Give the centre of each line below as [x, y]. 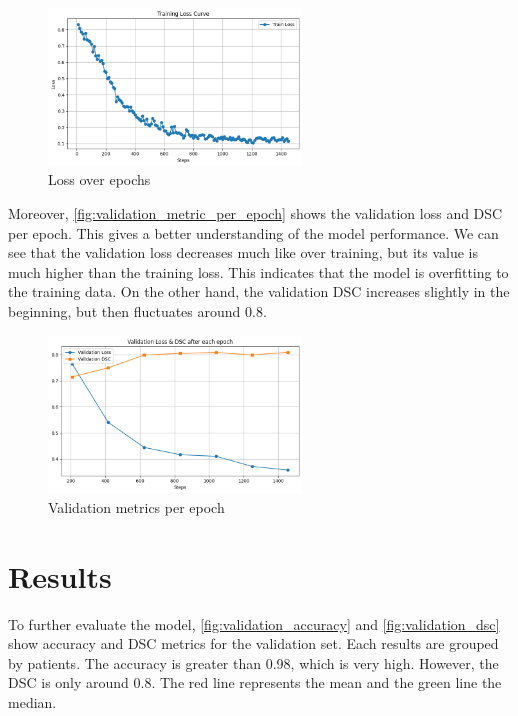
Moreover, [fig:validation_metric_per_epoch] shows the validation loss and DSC [255, 212]
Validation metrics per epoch [136, 506]
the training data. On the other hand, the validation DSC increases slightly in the [259, 291]
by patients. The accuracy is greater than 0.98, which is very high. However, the [253, 662]
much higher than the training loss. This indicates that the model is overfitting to [258, 271]
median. [32, 702]
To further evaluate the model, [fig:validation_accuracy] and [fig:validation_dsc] [254, 623]
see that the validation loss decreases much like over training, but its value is [243, 252]
